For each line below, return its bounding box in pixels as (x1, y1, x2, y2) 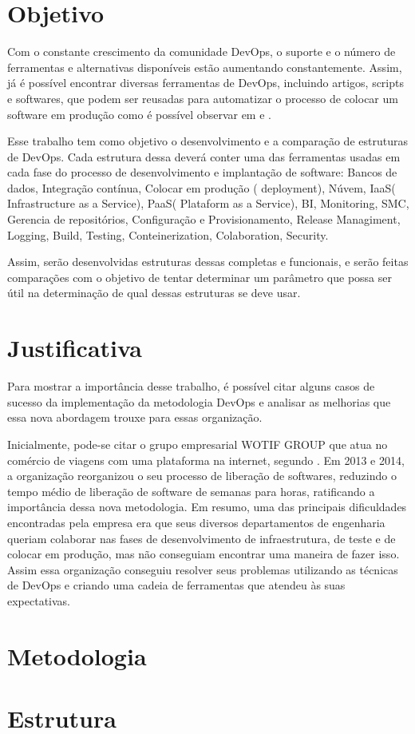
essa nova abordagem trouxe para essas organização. (7, 409, 263, 426)
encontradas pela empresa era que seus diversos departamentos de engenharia (7, 514, 385, 530)
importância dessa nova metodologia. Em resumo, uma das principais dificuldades (7, 498, 407, 515)
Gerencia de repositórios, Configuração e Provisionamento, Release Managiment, (7, 211, 401, 228)
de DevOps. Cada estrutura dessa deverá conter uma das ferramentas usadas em (7, 148, 401, 165)
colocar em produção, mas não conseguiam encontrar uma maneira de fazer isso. (7, 546, 400, 562)
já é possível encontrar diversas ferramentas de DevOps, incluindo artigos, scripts (7, 74, 404, 91)
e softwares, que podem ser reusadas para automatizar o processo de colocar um (7, 89, 398, 106)
